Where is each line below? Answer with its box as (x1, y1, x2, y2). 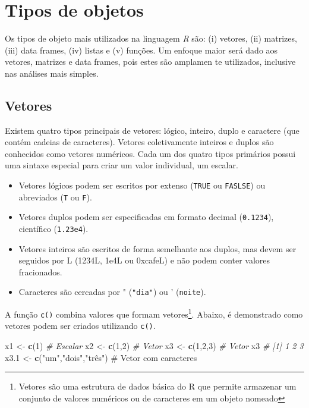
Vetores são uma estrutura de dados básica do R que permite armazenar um (18, 380, 297, 393)
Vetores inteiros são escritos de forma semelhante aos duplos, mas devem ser (18, 242, 297, 255)
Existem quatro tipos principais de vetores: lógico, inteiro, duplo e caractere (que (5, 124, 299, 136)
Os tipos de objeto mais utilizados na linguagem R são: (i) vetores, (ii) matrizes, (5, 32, 297, 45)
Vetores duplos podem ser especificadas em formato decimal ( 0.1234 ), (18, 211, 274, 223)
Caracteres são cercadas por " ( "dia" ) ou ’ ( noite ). (18, 285, 206, 298)
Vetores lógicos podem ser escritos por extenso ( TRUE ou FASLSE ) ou (18, 179, 266, 192)
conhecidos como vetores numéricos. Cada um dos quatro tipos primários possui (5, 147, 296, 159)
